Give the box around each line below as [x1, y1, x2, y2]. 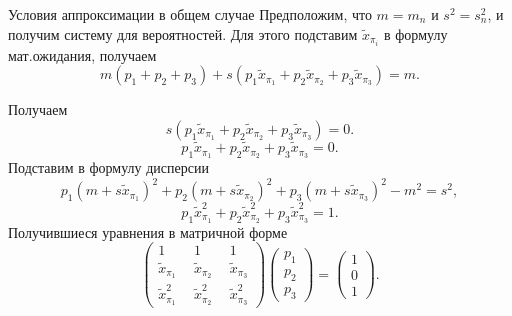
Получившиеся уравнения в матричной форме [8, 221, 288, 242]
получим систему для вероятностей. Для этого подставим [8, 23, 358, 44]
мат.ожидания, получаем [8, 44, 157, 65]
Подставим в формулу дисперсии [8, 156, 209, 177]
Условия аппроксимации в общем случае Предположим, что [8, 4, 372, 24]
